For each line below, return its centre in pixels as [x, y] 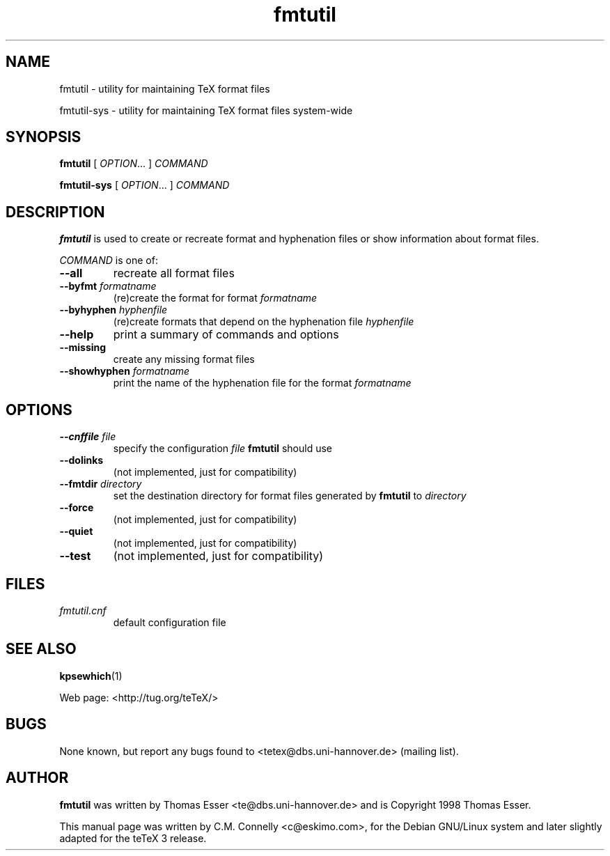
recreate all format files [174, 273]
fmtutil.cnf [83, 610]
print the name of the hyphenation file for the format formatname [262, 383]
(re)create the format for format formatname [215, 298]
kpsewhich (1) [91, 676]
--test [75, 556]
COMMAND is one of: [109, 260]
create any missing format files [184, 359]
